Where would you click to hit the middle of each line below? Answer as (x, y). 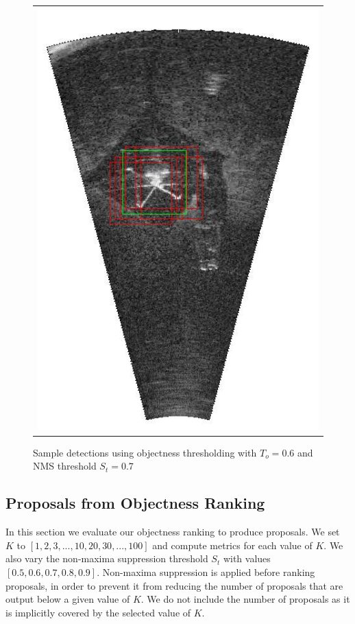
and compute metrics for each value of (232, 545)
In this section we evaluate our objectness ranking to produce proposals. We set (173, 532)
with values (247, 558)
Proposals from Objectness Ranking (135, 503)
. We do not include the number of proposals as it (245, 599)
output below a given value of (68, 599)
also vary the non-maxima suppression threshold (107, 558)
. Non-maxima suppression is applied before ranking (206, 571)
